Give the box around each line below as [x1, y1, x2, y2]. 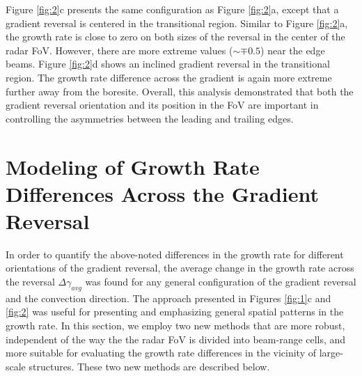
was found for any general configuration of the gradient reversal [85, 274, 356, 289]
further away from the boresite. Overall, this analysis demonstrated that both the [6, 84, 354, 98]
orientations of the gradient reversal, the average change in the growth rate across [6, 260, 354, 275]
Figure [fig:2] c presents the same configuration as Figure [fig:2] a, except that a [6, 2, 339, 16]
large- [319, 345, 343, 360]
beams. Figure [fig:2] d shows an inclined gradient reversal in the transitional [6, 56, 330, 71]
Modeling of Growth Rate [6, 152, 260, 180]
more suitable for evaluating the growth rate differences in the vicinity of [6, 345, 317, 360]
